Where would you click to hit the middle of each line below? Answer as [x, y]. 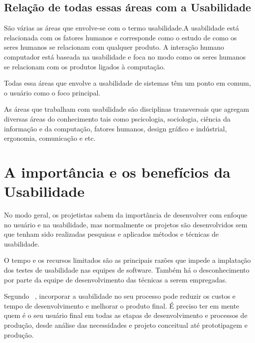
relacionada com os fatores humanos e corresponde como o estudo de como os [120, 37]
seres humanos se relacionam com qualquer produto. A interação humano [114, 47]
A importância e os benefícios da [117, 171]
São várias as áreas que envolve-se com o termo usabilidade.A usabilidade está [122, 28]
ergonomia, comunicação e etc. [50, 138]
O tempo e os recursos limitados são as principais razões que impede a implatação [127, 260]
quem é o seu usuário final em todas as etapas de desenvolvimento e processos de [126, 315]
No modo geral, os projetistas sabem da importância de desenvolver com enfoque [126, 215]
